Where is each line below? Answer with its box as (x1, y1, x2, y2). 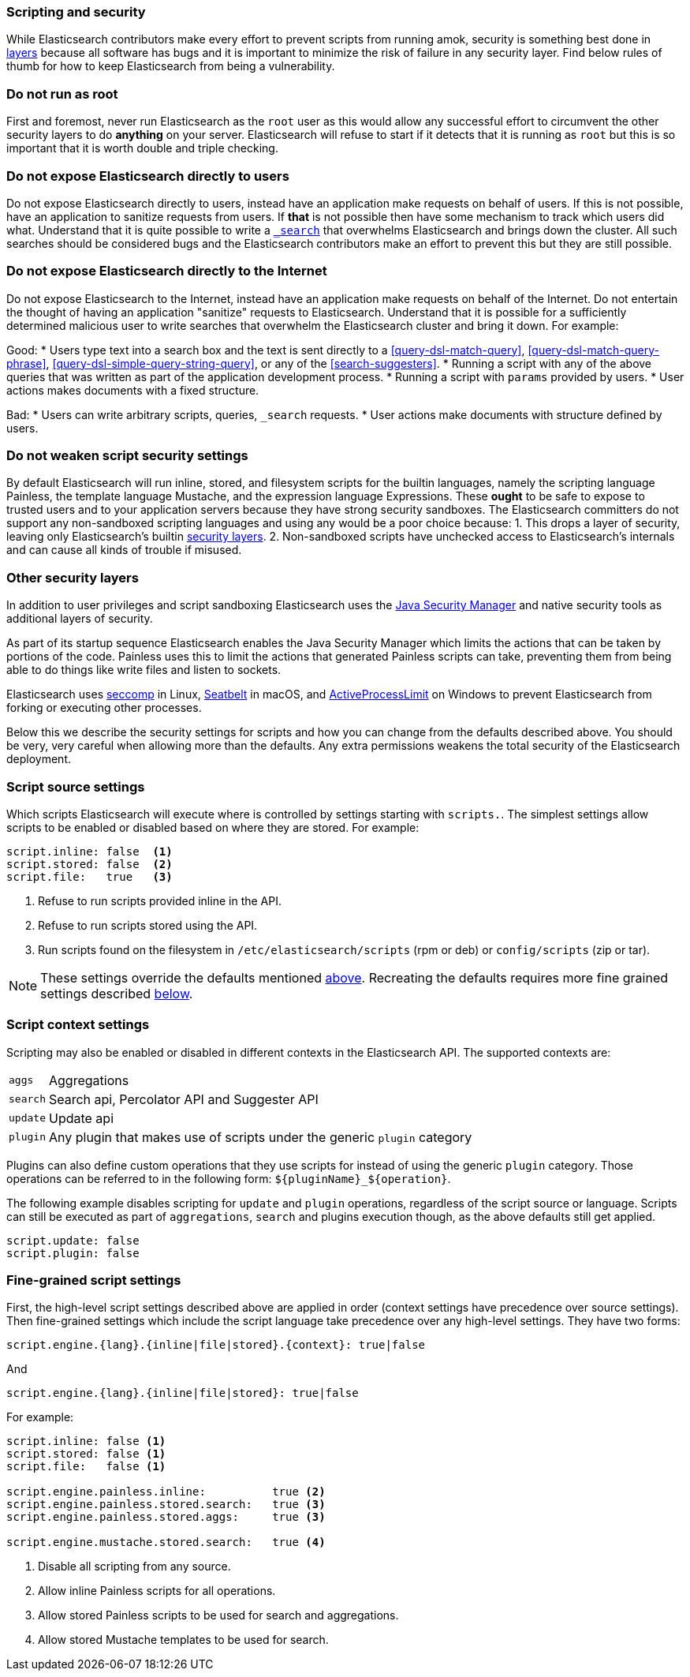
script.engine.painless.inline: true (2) (6, 1485, 326, 1499)
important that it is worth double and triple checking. (6, 141, 278, 155)
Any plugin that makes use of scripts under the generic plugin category (48, 1129, 472, 1145)
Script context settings (6, 1016, 150, 1033)
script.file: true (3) (6, 870, 173, 883)
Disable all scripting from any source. (38, 1559, 231, 1574)
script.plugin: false (6, 1246, 140, 1260)
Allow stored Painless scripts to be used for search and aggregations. (38, 1608, 399, 1623)
